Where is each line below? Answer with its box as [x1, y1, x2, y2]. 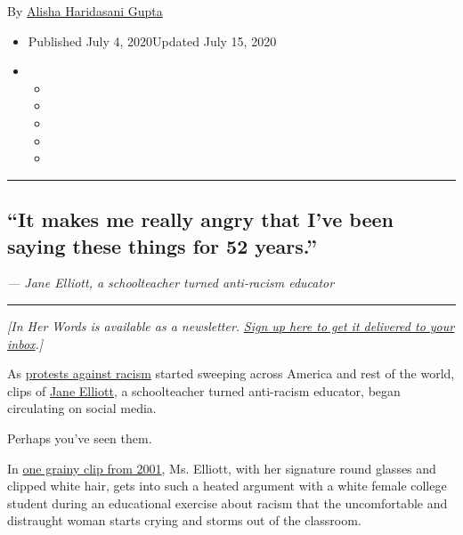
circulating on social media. [7, 399, 157, 417]
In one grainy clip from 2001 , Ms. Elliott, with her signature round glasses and [7, 458, 436, 477]
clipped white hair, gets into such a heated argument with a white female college [7, 476, 447, 495]
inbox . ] [7, 334, 44, 353]
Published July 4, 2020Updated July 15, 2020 [28, 31, 277, 50]
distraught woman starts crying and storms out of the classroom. [7, 511, 361, 530]
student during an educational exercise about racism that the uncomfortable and [7, 493, 448, 512]
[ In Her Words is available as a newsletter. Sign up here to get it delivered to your [7, 316, 455, 335]
